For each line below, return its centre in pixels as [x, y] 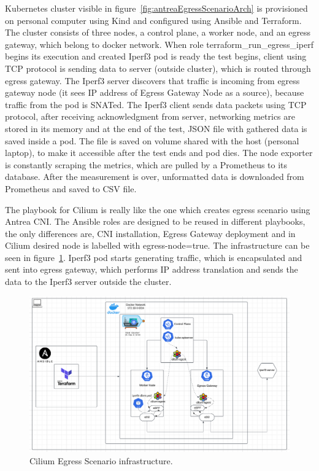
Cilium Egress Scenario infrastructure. [101, 461]
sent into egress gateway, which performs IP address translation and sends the [152, 269]
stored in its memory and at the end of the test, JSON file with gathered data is [156, 128]
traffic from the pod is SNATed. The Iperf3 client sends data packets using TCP [156, 104]
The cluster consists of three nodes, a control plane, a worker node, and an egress [158, 32]
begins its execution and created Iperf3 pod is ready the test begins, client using [156, 56]
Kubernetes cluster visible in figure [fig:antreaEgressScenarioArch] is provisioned [156, 8]
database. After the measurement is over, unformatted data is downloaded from [155, 177]
